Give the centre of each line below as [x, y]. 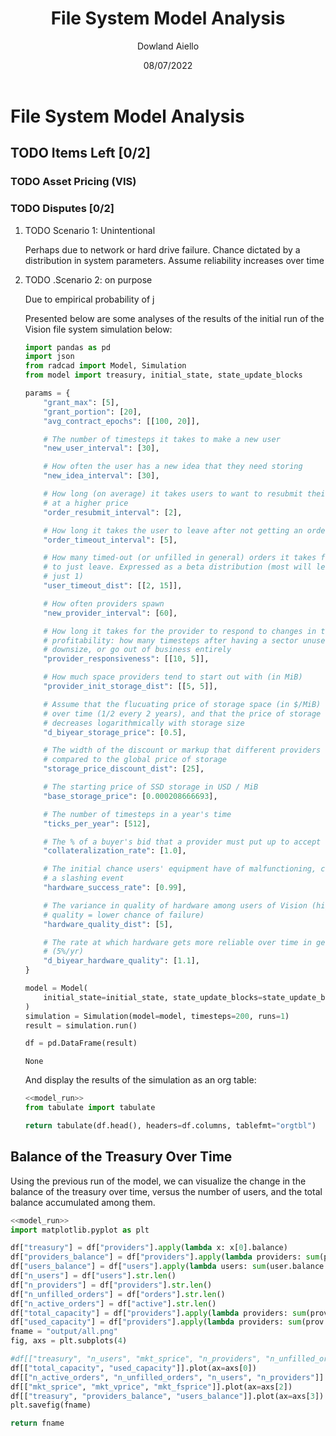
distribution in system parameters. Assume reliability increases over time [174, 260]
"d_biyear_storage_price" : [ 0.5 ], [115, 732]
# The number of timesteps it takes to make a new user [162, 439]
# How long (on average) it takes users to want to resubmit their [186, 494]
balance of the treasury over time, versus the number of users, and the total [166, 1191]
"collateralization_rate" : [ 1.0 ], [115, 851]
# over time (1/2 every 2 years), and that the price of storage [182, 713]
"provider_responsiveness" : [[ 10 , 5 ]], [126, 659]
